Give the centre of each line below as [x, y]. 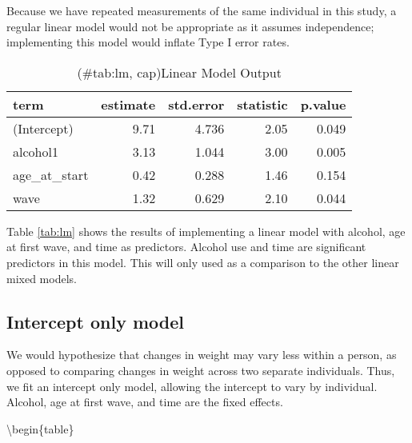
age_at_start [51, 174]
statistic [262, 104]
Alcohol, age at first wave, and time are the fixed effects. [145, 402]
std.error [196, 104]
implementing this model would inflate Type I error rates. [148, 42]
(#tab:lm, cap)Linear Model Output [179, 72]
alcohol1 [36, 151]
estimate [128, 104]
